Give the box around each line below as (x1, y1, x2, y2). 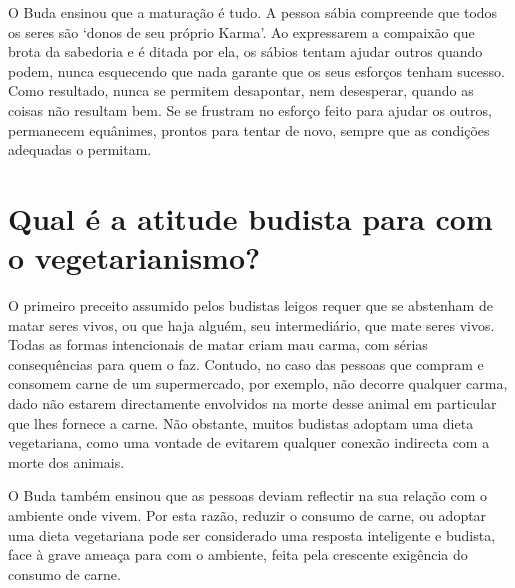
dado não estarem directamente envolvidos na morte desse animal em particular (8, 393, 497, 414)
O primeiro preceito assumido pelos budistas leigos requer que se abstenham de (8, 295, 493, 316)
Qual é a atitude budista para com (8, 197, 493, 238)
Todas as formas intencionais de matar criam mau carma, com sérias (8, 334, 428, 355)
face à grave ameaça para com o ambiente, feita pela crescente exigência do (8, 544, 468, 565)
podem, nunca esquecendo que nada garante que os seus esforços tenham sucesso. (8, 60, 505, 81)
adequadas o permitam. (8, 139, 152, 160)
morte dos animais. (8, 451, 125, 472)
